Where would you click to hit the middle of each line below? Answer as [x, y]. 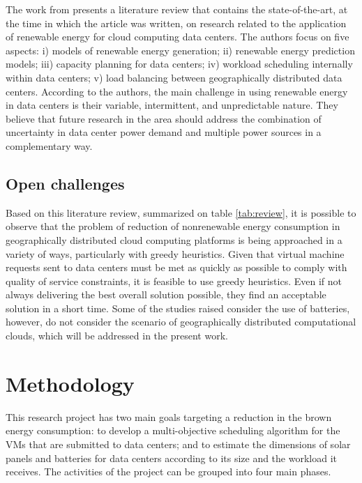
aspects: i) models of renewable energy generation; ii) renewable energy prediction [180, 50]
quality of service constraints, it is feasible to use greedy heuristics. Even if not [174, 281]
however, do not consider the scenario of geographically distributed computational [181, 322]
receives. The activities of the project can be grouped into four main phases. [168, 472]
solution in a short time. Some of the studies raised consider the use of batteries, [178, 308]
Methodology [70, 383]
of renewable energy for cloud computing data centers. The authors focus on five [178, 37]
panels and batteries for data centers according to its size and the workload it [172, 458]
